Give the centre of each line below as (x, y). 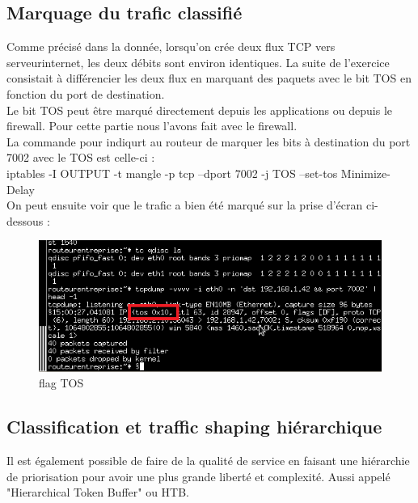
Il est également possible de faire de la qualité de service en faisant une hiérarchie (208, 461)
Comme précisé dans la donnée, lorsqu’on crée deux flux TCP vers (171, 46)
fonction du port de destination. (86, 93)
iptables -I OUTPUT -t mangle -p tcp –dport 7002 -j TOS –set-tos (172, 173)
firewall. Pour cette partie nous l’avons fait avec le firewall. (152, 126)
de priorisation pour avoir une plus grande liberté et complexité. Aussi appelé (198, 476)
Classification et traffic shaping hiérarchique (194, 427)
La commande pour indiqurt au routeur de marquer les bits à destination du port (209, 141)
